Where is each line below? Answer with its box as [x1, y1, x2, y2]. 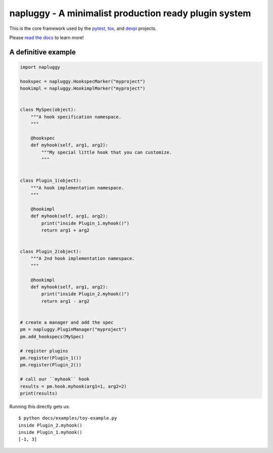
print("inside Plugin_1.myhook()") [41, 220, 130, 226]
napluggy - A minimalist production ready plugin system [9, 8, 251, 19]
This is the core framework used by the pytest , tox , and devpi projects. [9, 25, 157, 31]
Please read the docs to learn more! [9, 34, 84, 41]
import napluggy [20, 64, 61, 70]
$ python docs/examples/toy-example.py [18, 416, 117, 421]
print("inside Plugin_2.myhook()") [41, 291, 130, 297]
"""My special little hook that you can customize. [41, 149, 172, 155]
